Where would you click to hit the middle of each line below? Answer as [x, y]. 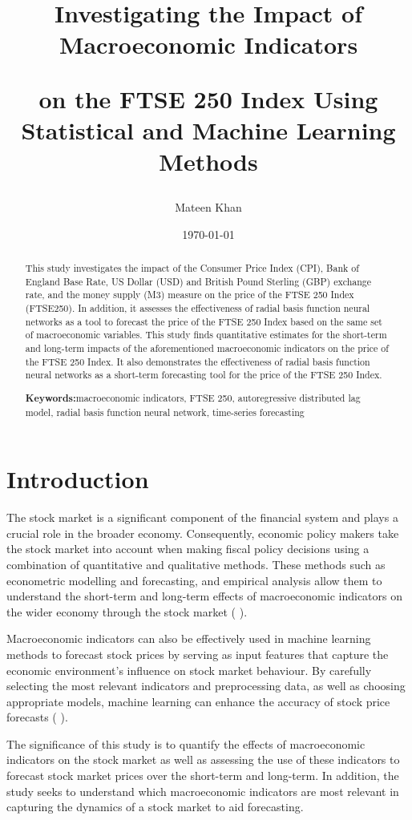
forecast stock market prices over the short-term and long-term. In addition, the [203, 776]
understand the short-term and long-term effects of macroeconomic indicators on [205, 596]
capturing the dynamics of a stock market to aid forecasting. [155, 807]
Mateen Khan [208, 207]
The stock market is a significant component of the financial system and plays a [202, 517]
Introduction [78, 479]
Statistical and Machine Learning [208, 129]
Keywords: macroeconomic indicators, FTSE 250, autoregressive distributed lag [193, 398]
